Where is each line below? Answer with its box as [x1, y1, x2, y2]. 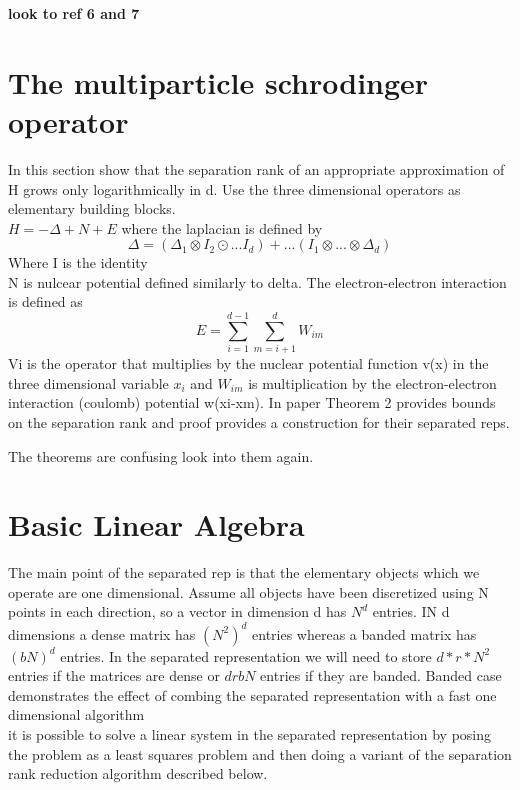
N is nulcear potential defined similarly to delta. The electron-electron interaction [8, 271, 507, 292]
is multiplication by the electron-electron [248, 372, 497, 393]
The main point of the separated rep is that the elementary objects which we [8, 562, 480, 583]
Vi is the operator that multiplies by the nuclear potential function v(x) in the [8, 353, 489, 374]
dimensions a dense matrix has [8, 623, 196, 644]
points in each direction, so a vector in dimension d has [8, 601, 347, 622]
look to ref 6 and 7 [8, 3, 140, 23]
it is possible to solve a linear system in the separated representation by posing [8, 723, 492, 744]
